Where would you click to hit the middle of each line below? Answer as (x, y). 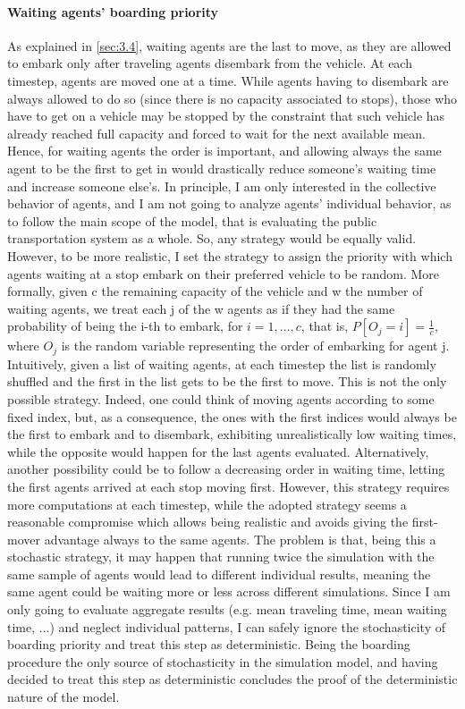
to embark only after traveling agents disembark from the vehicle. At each (210, 63)
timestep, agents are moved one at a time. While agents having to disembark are (228, 80)
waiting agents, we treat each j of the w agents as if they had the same (201, 308)
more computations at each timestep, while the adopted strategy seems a (207, 504)
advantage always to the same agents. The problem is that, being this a (240, 539)
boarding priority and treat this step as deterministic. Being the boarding (209, 644)
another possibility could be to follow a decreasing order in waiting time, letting (226, 469)
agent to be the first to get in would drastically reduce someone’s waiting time (222, 168)
